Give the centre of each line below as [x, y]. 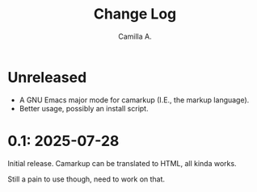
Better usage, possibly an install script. [84, 108]
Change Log [135, 14]
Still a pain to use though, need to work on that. [86, 179]
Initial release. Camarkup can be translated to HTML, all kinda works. [122, 163]
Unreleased [47, 77]
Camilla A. [135, 36]
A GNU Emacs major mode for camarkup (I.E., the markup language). [134, 100]
